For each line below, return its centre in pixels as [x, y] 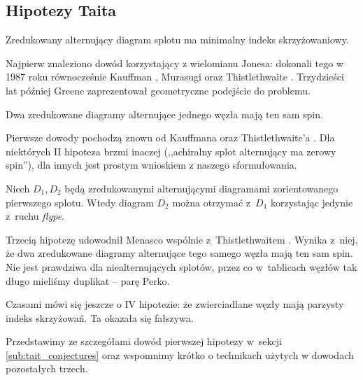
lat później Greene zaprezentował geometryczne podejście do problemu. [158, 90]
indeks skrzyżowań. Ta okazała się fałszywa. [100, 317]
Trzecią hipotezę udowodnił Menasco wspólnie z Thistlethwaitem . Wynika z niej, [182, 239]
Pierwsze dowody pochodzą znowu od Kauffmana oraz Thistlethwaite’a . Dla [170, 138]
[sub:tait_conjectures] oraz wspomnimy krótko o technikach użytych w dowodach [180, 354]
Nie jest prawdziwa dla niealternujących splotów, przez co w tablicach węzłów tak [181, 266]
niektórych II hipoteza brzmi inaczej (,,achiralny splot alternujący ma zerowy [171, 151]
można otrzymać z [212, 202]
